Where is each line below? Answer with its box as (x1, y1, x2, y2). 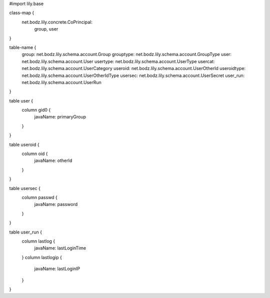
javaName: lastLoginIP (34, 265, 80, 272)
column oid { (21, 150, 48, 157)
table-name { (9, 44, 36, 50)
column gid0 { (21, 107, 51, 113)
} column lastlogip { (21, 254, 62, 260)
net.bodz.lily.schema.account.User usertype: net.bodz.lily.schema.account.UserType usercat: (21, 58, 215, 64)
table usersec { (9, 185, 41, 191)
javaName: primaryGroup (34, 114, 86, 120)
